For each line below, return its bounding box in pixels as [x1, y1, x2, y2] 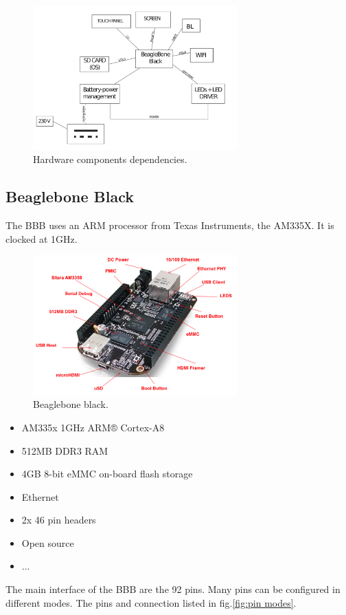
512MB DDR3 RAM [21, 443, 108, 457]
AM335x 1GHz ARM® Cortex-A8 [21, 420, 165, 434]
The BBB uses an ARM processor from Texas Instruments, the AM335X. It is [5, 218, 334, 233]
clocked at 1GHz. [5, 231, 78, 246]
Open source [21, 535, 74, 550]
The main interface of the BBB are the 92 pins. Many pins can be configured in [5, 582, 341, 596]
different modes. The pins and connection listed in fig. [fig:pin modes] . [5, 595, 297, 609]
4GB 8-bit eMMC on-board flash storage [21, 466, 193, 481]
